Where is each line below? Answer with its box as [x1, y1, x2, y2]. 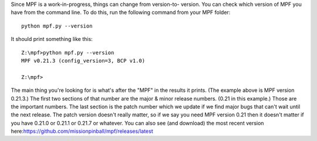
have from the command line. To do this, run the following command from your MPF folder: [11, 9, 231, 16]
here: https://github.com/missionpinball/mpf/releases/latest [11, 128, 153, 135]
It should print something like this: [11, 36, 93, 43]
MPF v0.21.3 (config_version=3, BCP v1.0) [21, 57, 146, 64]
